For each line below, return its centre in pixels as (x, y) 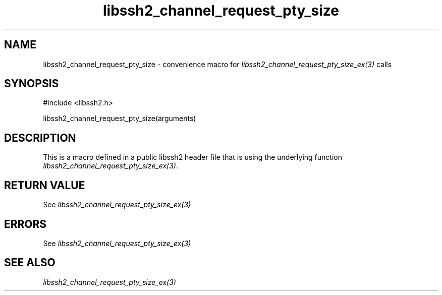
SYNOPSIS (32, 84)
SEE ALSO (30, 263)
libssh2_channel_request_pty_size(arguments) (120, 119)
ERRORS (25, 224)
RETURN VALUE (45, 185)
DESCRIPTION (40, 138)
